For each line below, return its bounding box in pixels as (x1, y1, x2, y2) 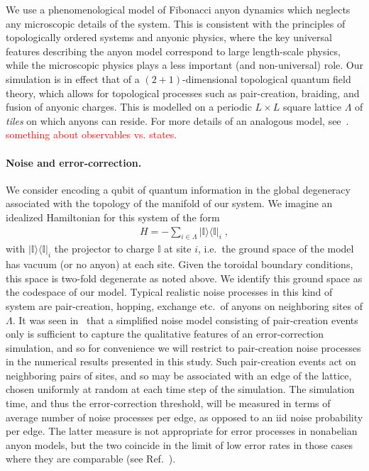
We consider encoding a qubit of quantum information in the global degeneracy (6, 182, 351, 196)
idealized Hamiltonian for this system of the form (6, 209, 220, 224)
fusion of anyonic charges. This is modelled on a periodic (6, 99, 252, 114)
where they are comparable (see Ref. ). (6, 451, 176, 466)
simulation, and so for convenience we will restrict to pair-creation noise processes (6, 340, 361, 355)
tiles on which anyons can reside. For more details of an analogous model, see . (6, 113, 349, 128)
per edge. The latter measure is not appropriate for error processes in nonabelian (6, 423, 358, 438)
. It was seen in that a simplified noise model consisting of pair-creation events (12, 312, 358, 327)
